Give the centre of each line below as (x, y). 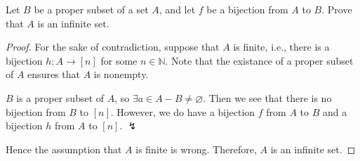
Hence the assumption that (64, 149)
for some (119, 60)
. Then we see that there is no (267, 97)
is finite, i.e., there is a (281, 47)
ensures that (54, 74)
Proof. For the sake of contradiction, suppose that (113, 47)
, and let (177, 9)
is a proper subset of (60, 97)
